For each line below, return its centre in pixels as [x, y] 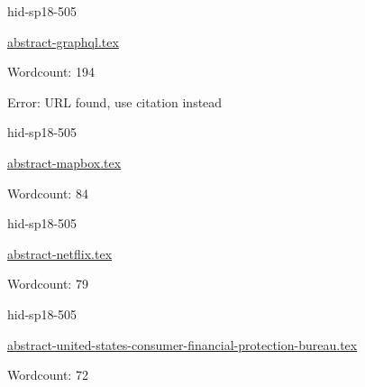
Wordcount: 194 [51, 72]
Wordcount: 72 [48, 375]
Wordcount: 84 [48, 193]
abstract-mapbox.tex [64, 162]
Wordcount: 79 [48, 284]
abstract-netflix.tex [60, 253]
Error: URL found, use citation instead [115, 101]
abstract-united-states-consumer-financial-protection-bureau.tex [182, 344]
